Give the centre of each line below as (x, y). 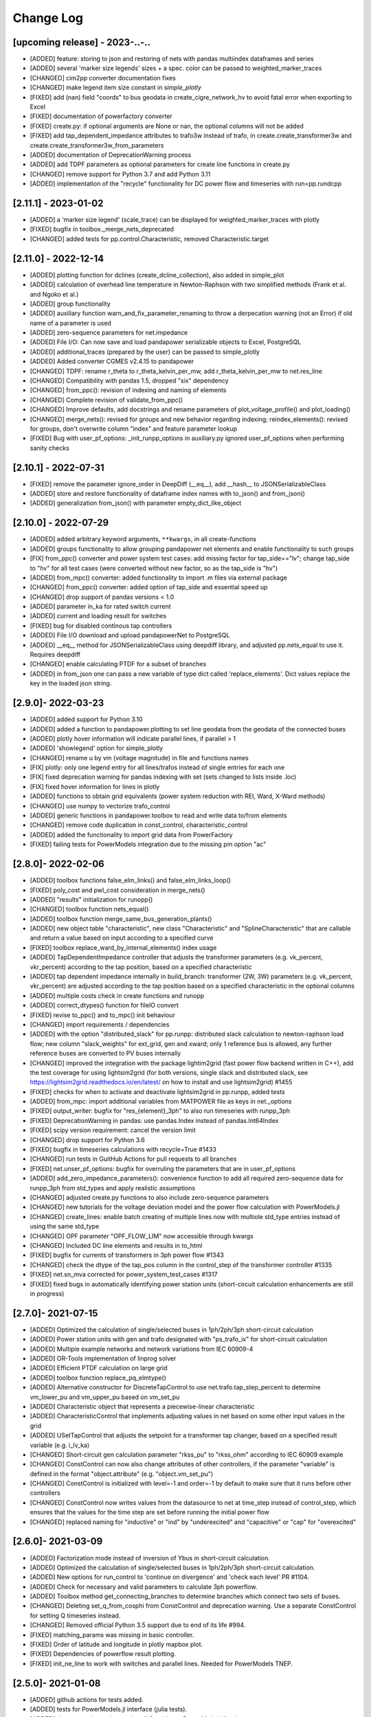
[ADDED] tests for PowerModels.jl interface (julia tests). (109, 1709)
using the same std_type (65, 1227)
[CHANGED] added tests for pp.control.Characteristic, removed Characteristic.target (149, 239)
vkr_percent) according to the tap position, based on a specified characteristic (141, 967)
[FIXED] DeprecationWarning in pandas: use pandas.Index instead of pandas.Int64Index (154, 1120)
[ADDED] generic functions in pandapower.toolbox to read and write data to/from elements (159, 816)
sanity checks (50, 448)
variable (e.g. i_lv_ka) (60, 1445)
